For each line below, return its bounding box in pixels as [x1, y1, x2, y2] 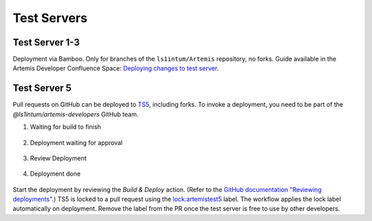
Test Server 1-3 [12, 36, 81, 48]
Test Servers [12, 10, 87, 25]
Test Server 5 [12, 83, 72, 94]
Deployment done [30, 169, 81, 178]
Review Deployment [30, 154, 87, 162]
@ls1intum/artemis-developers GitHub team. [12, 110, 139, 118]
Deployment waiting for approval [30, 138, 123, 147]
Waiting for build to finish [30, 123, 101, 131]
